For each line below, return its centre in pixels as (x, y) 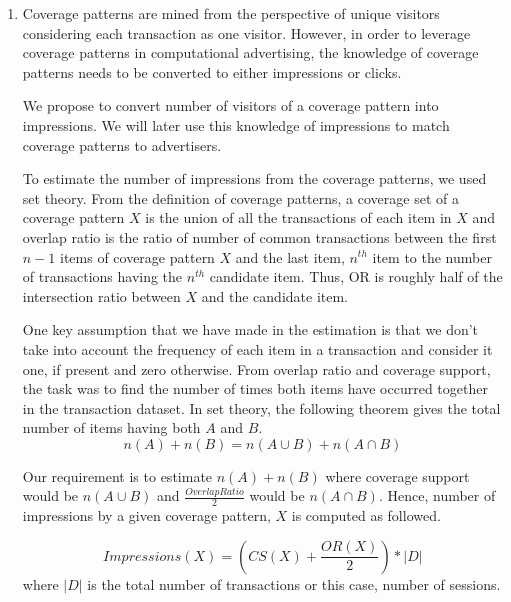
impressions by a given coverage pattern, (146, 515)
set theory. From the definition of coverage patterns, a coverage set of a (240, 197)
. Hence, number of (437, 495)
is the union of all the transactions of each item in (298, 217)
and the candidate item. (274, 295)
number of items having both (111, 427)
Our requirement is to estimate (117, 475)
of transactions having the (102, 276)
